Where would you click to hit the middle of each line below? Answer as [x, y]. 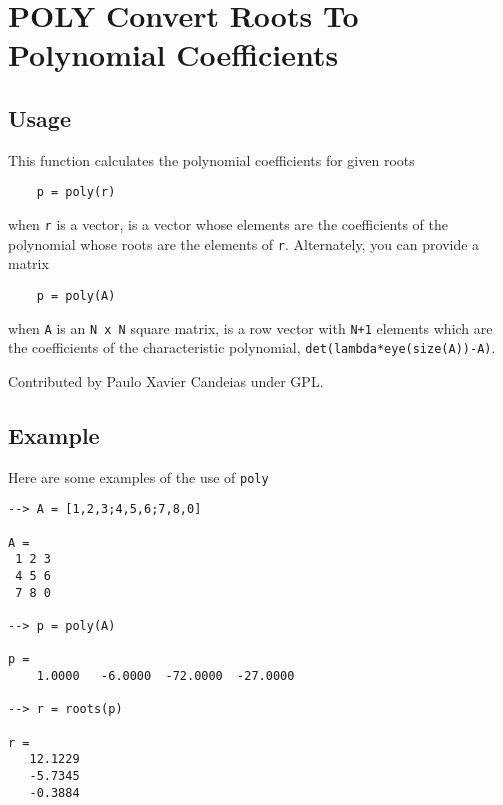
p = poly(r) [76, 192]
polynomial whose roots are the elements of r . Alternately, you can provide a [244, 243]
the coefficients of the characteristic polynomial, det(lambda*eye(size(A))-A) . [252, 347]
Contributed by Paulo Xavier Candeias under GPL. [166, 380]
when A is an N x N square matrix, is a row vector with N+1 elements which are [250, 327]
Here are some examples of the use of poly [138, 476]
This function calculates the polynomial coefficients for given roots [211, 159]
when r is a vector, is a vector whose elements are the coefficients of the [228, 224]
